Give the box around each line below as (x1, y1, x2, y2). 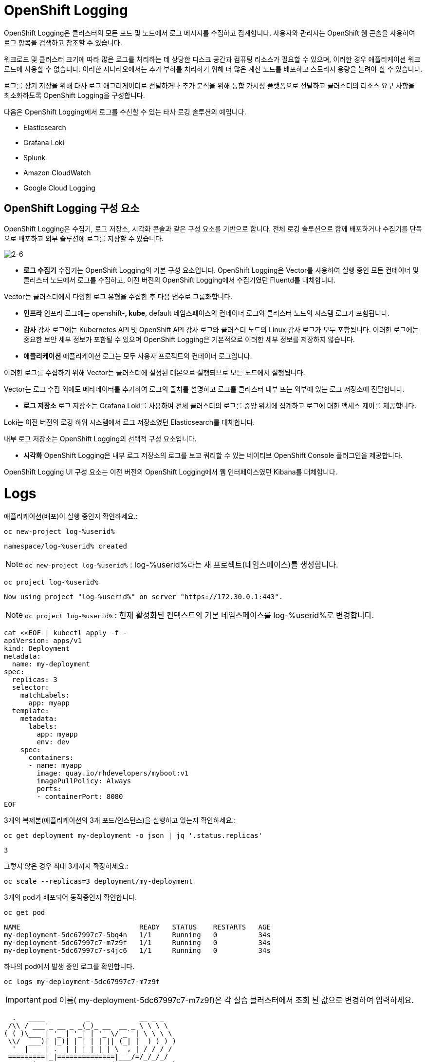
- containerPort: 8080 (37, 793, 123, 801)
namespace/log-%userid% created (4, 542, 127, 550)
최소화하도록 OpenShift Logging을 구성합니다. (4, 91, 145, 99)
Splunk (23, 153, 46, 162)
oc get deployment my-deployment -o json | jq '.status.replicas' (4, 832, 263, 840)
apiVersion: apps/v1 (4, 637, 82, 645)
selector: (12, 683, 49, 692)
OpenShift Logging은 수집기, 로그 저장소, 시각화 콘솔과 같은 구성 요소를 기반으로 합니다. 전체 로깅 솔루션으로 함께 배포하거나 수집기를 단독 (4, 224, 423, 233)
